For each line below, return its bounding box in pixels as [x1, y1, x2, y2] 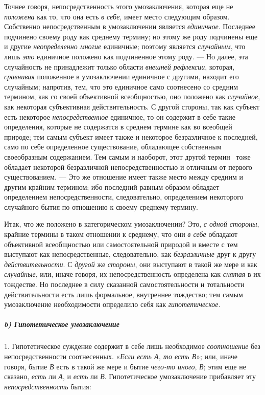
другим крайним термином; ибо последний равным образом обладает [4, 181, 220, 192]
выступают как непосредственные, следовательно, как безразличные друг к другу [4, 249, 256, 259]
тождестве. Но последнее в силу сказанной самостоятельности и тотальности [4, 279, 245, 290]
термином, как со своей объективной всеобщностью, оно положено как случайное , [4, 91, 260, 102]
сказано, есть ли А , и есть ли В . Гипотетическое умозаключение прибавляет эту [4, 371, 256, 382]
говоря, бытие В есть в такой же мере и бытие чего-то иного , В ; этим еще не [4, 361, 246, 371]
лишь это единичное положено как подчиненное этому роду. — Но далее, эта [4, 51, 248, 61]
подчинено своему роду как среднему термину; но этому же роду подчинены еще [4, 31, 258, 41]
